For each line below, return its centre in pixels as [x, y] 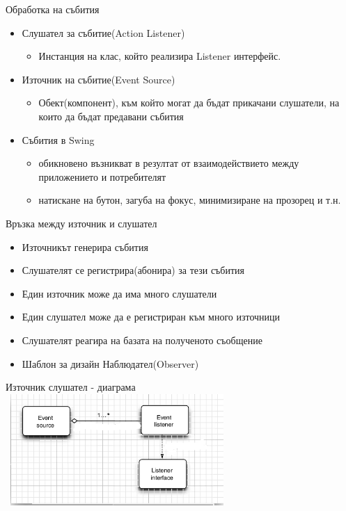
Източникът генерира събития [85, 246]
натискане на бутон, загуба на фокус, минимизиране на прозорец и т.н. [190, 200]
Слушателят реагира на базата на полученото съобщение [142, 340]
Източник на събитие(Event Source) [99, 79]
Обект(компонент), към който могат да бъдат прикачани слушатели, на [189, 103]
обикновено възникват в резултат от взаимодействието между [169, 163]
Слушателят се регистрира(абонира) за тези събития [133, 270]
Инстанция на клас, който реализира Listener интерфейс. [160, 56]
